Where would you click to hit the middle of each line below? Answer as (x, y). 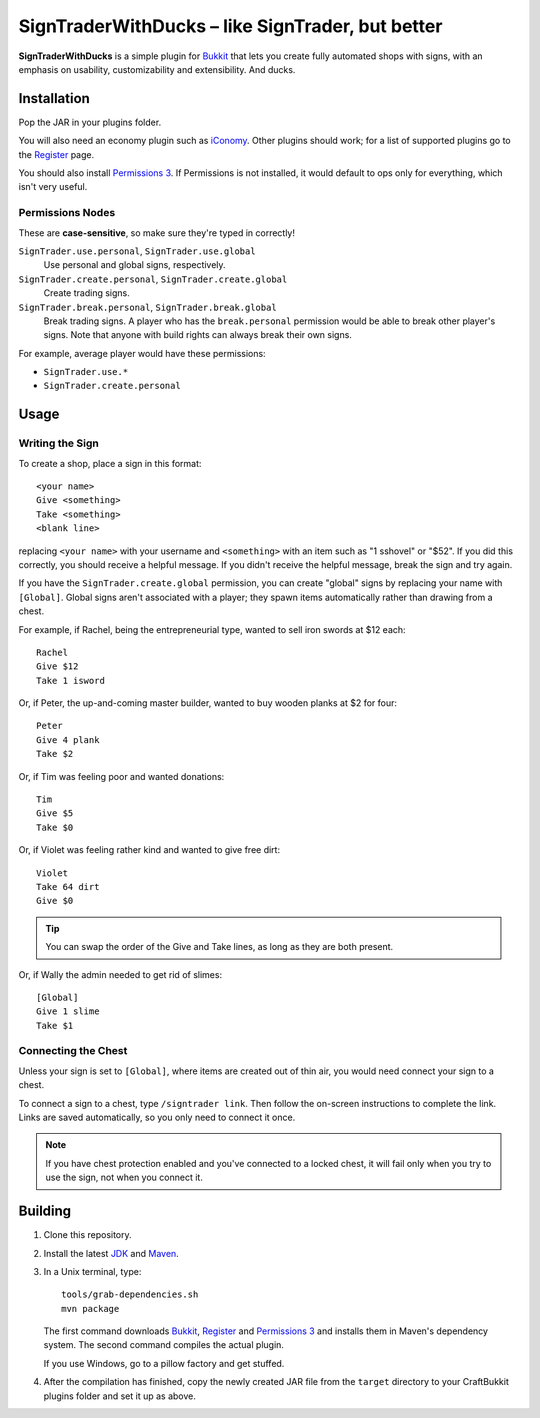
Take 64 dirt (68, 886)
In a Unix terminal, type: (92, 1271)
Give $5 (55, 813)
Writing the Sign (58, 443)
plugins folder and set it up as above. (120, 1396)
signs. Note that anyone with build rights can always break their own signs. (197, 335)
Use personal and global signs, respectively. (134, 265)
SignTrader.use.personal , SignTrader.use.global (137, 251)
